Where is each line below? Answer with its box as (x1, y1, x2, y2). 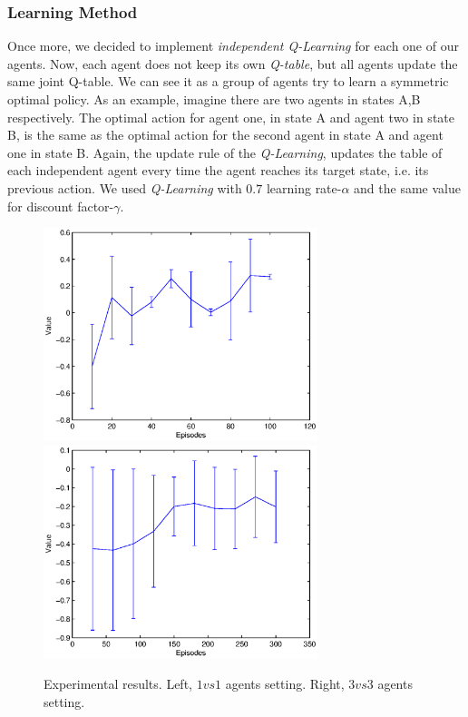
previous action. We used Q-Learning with (7, 178, 242, 197)
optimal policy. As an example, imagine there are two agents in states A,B (7, 90, 421, 108)
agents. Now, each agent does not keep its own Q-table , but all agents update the (7, 54, 458, 73)
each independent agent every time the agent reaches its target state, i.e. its (7, 161, 429, 180)
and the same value (354, 178, 461, 197)
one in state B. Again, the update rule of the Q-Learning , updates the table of (7, 142, 443, 162)
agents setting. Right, (225, 674, 345, 693)
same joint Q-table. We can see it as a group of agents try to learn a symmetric (7, 72, 449, 91)
